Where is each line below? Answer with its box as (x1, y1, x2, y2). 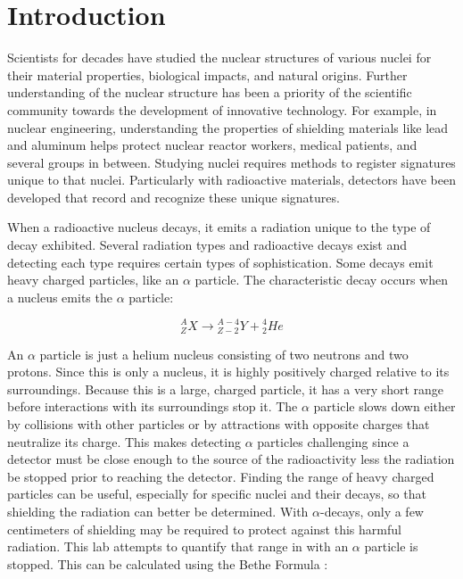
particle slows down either (313, 397, 456, 416)
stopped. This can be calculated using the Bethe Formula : (7, 554, 328, 573)
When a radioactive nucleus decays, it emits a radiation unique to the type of (7, 218, 431, 236)
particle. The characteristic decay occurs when (194, 270, 448, 289)
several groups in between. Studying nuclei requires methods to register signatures (7, 153, 456, 171)
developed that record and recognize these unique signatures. (7, 187, 340, 206)
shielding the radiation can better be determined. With (7, 502, 309, 521)
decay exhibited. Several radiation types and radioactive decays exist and (7, 236, 407, 254)
